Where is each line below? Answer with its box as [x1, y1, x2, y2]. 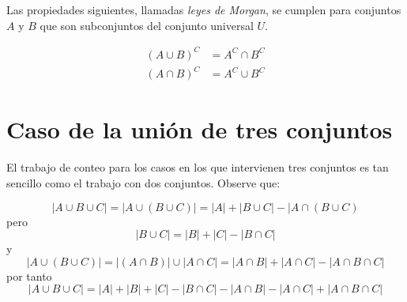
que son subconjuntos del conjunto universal [40, 17, 254, 33]
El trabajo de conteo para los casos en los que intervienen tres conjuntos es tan [6, 159, 389, 176]
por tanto [6, 267, 52, 284]
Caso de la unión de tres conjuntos [6, 113, 393, 145]
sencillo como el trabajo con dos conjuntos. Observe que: [6, 174, 281, 191]
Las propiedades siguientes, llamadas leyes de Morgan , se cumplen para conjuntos [6, 2, 401, 17]
